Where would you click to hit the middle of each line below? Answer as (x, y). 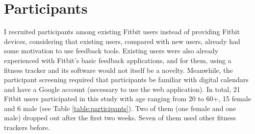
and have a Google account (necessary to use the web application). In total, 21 (122, 89)
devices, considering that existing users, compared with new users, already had (122, 41)
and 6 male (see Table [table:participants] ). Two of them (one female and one (120, 108)
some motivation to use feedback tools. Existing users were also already (111, 51)
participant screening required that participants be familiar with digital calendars (126, 79)
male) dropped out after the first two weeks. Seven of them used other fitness (120, 118)
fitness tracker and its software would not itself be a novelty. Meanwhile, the (118, 70)
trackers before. (27, 127)
